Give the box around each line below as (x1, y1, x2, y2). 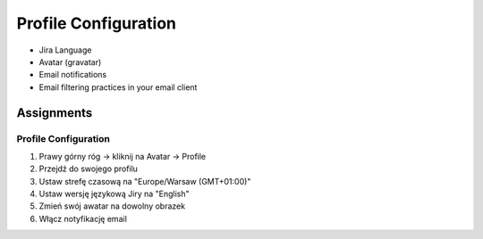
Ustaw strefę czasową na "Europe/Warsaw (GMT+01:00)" (38, 176, 251, 186)
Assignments (16, 105, 93, 120)
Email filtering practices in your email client (38, 81, 198, 93)
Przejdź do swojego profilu (38, 163, 139, 174)
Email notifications (38, 70, 107, 80)
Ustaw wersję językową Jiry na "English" (38, 188, 190, 200)
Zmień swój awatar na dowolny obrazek (38, 201, 186, 211)
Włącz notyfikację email (38, 213, 127, 224)
